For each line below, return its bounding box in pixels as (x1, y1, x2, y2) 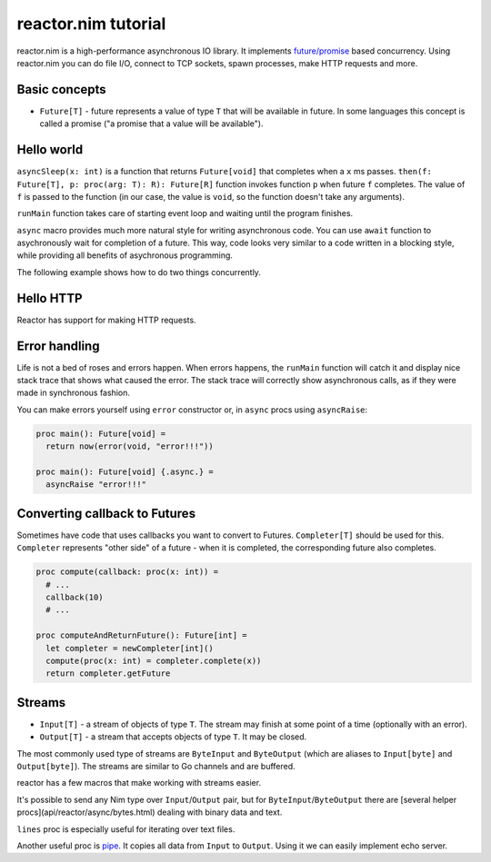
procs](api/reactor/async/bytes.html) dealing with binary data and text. (16, 807, 283, 817)
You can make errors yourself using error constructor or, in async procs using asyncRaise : (16, 404, 368, 415)
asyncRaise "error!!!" (45, 480, 147, 490)
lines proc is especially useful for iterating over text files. (16, 823, 235, 835)
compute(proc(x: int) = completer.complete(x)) (45, 656, 262, 667)
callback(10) (45, 592, 104, 603)
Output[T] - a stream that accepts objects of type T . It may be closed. (39, 731, 307, 742)
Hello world (16, 142, 84, 158)
